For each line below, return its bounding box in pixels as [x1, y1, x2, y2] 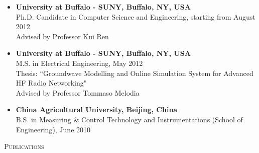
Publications [4, 141, 44, 151]
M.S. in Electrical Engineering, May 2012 [16, 57, 143, 68]
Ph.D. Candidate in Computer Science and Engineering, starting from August [16, 11, 255, 22]
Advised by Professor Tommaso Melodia [16, 87, 140, 98]
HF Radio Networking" [16, 78, 87, 88]
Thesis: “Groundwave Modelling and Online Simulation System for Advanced [16, 67, 253, 78]
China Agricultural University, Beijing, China [16, 104, 178, 115]
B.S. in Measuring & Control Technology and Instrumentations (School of [16, 114, 243, 124]
